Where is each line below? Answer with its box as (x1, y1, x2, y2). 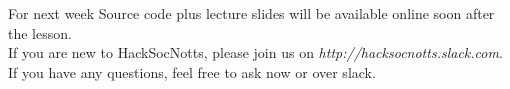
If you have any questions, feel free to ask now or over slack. (8, 61, 376, 82)
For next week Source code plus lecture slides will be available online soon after (8, 3, 495, 23)
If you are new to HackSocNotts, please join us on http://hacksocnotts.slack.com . (8, 42, 503, 63)
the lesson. (8, 22, 72, 43)
